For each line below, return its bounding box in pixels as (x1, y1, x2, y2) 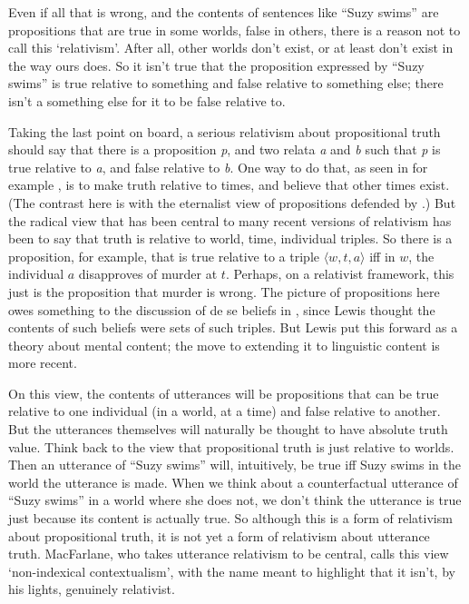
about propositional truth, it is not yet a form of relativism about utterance (8, 526, 430, 545)
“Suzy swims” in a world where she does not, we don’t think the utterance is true (8, 490, 462, 510)
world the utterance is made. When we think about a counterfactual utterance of (8, 472, 458, 491)
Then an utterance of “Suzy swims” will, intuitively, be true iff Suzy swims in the (8, 455, 461, 474)
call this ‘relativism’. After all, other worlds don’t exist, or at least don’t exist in (8, 38, 454, 57)
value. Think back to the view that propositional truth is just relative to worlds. (8, 437, 454, 456)
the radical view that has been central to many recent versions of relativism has (8, 211, 452, 230)
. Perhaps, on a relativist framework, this (225, 264, 454, 283)
